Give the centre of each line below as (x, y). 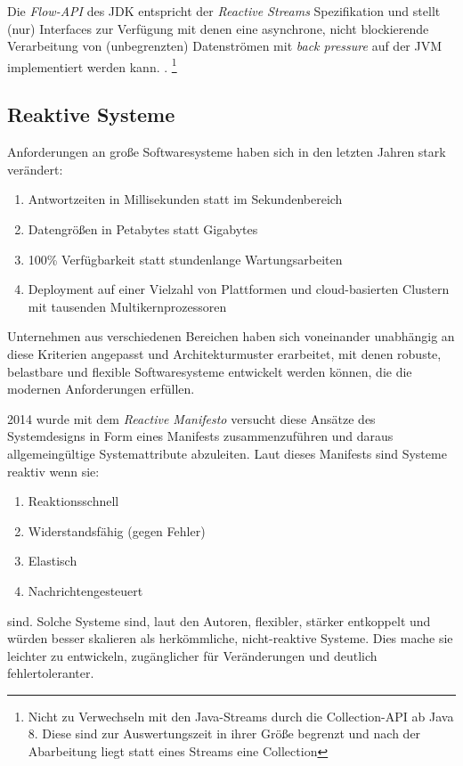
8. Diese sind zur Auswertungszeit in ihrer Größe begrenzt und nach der (224, 733)
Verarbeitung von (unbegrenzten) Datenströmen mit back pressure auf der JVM (225, 46)
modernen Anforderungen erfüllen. (101, 389)
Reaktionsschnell (73, 501)
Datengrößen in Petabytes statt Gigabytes (143, 229)
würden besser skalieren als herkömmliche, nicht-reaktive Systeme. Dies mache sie (230, 638)
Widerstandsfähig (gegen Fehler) (117, 530)
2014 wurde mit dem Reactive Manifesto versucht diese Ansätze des (191, 418)
